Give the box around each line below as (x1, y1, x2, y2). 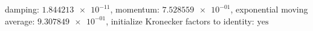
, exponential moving (230, 3, 308, 15)
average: (5, 14, 35, 27)
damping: (5, 3, 39, 15)
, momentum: (110, 3, 160, 15)
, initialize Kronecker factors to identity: (106, 14, 254, 27)
